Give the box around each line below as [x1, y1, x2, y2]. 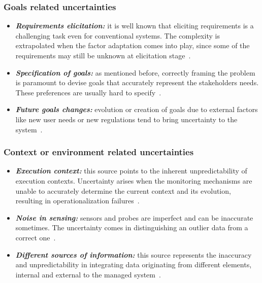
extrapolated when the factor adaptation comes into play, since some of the [15, 40, 250, 51]
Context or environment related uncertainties [4, 146, 194, 158]
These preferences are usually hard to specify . [15, 87, 161, 97]
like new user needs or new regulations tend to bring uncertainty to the [15, 114, 238, 124]
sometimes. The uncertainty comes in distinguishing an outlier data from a [15, 222, 248, 233]
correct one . [15, 232, 56, 242]
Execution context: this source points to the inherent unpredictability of [15, 165, 247, 176]
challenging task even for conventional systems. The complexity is [15, 30, 220, 41]
